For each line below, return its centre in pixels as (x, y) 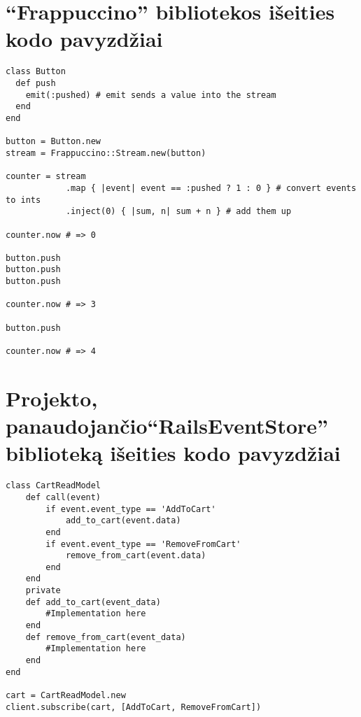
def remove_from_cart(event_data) (106, 637)
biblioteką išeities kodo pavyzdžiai (173, 453)
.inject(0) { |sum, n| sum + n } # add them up (178, 212)
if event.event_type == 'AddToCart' (131, 509)
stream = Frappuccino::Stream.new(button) (106, 153)
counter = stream (46, 177)
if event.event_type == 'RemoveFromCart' (143, 544)
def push (36, 83)
